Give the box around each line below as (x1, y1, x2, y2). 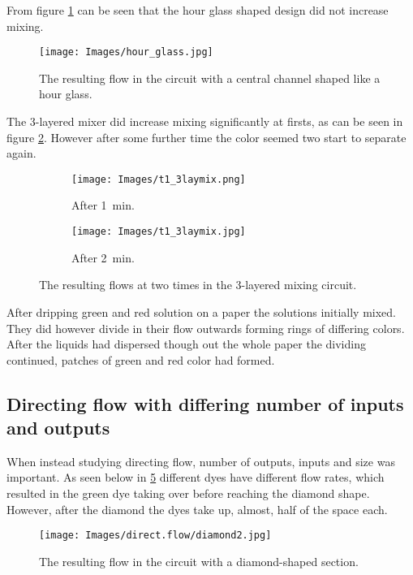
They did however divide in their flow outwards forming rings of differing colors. (6, 319, 405, 336)
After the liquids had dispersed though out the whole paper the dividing (6, 335, 366, 352)
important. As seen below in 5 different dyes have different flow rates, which (6, 469, 385, 486)
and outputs (6, 415, 110, 440)
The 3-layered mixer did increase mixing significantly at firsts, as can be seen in (6, 113, 403, 130)
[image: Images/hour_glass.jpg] (39, 46, 213, 58)
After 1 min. (71, 197, 135, 214)
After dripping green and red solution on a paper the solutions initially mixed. (6, 303, 397, 320)
